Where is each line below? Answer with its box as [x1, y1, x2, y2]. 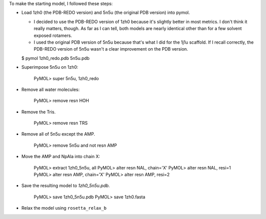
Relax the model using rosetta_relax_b [21, 205, 107, 211]
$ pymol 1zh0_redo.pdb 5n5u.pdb [21, 55, 90, 61]
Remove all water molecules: [21, 86, 80, 92]
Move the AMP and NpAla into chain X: [21, 154, 100, 160]
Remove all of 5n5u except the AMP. [21, 131, 96, 137]
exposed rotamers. [33, 32, 72, 38]
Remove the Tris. [21, 109, 56, 115]
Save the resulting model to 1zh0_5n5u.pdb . [21, 183, 110, 189]
